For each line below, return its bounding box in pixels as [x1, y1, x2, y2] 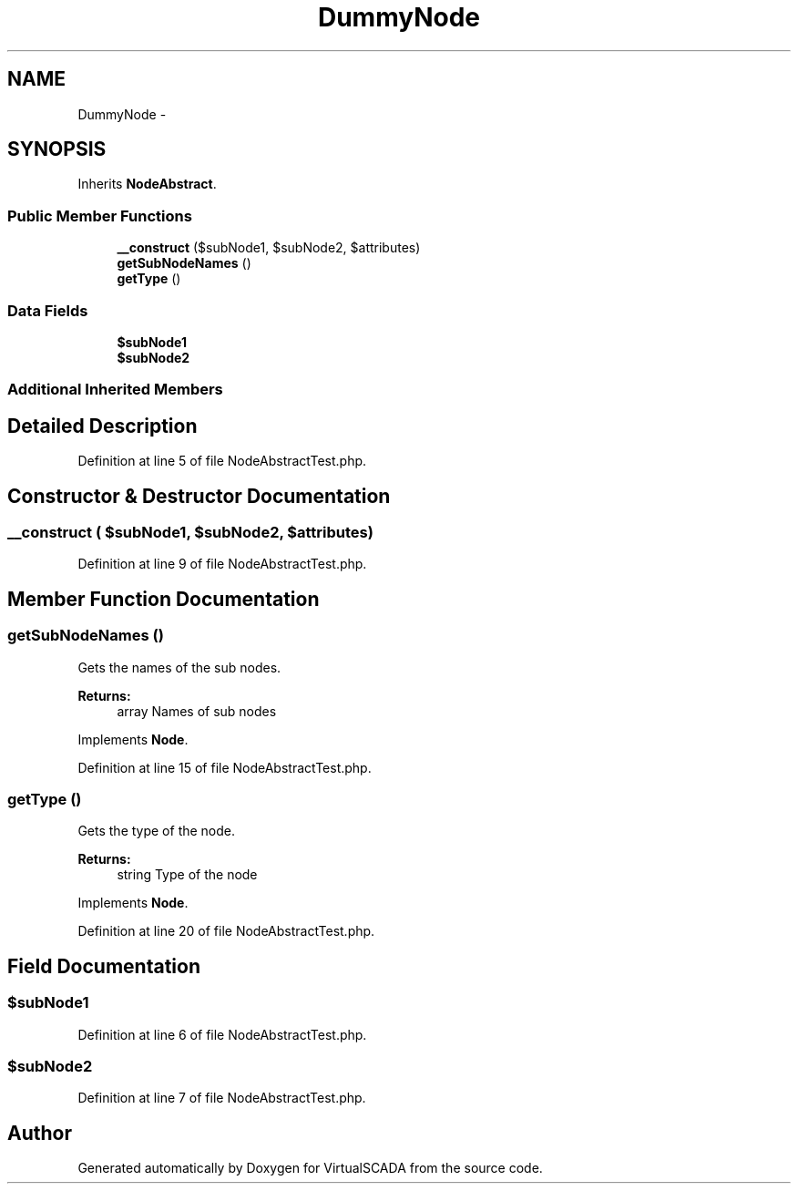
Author [7, 1121, 72, 1145]
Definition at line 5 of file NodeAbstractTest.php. [77, 453, 367, 469]
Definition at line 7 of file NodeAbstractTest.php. [77, 1090, 366, 1106]
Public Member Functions [7, 206, 192, 225]
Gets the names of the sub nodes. [77, 659, 281, 675]
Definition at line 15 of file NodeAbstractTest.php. [77, 759, 372, 775]
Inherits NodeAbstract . [77, 176, 217, 192]
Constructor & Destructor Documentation [7, 484, 391, 508]
